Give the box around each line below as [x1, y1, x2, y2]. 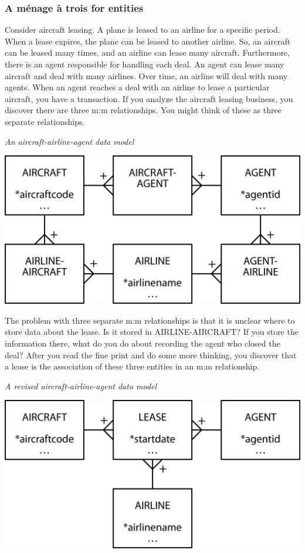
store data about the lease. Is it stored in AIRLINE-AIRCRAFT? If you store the [5, 325, 299, 338]
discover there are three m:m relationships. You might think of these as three [5, 104, 282, 116]
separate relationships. [5, 115, 85, 127]
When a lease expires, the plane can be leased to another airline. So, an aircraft [5, 35, 291, 47]
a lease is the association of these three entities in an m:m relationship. [5, 360, 260, 372]
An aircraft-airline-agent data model [5, 135, 134, 147]
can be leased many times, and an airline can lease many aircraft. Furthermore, [5, 46, 290, 59]
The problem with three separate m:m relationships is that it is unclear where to [5, 314, 295, 326]
